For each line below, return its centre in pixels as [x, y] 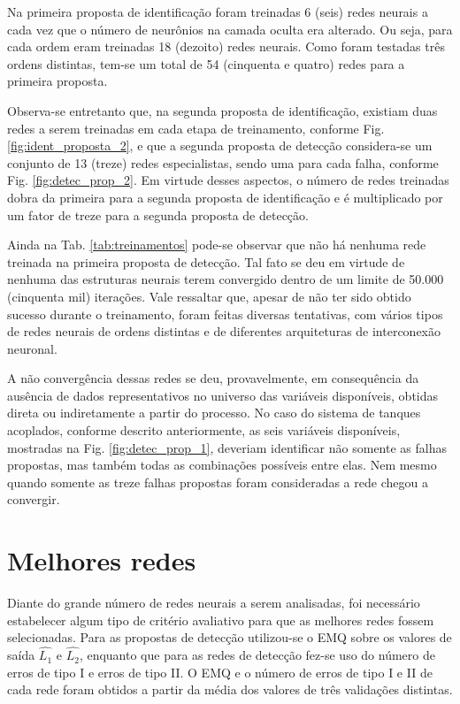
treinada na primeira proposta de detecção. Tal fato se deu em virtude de [206, 261]
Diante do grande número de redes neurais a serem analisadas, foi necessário [214, 603]
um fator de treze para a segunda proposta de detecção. [158, 214]
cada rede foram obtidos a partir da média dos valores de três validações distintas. [230, 689]
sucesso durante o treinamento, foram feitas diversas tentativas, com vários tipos [225, 314]
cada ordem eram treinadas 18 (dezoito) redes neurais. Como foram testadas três [226, 46]
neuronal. [32, 348]
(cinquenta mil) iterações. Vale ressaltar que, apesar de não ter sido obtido [209, 296]
